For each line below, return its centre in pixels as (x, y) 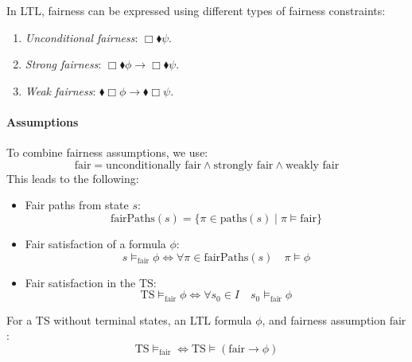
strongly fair (243, 165)
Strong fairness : (63, 64)
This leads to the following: (73, 178)
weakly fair (312, 165)
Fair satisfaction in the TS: (91, 282)
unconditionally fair (154, 165)
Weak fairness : (60, 90)
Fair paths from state (77, 205)
